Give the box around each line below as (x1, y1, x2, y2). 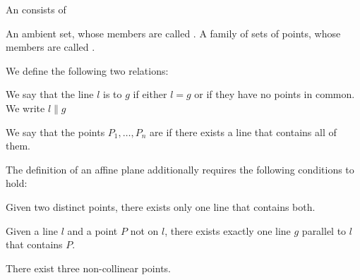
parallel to (301, 223, 347, 238)
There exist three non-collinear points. (6, 260, 171, 275)
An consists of (6, 2, 66, 16)
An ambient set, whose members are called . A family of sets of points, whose (6, 25, 341, 40)
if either (133, 87, 167, 102)
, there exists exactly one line (164, 223, 291, 238)
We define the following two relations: (6, 63, 169, 78)
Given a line (6, 223, 58, 238)
